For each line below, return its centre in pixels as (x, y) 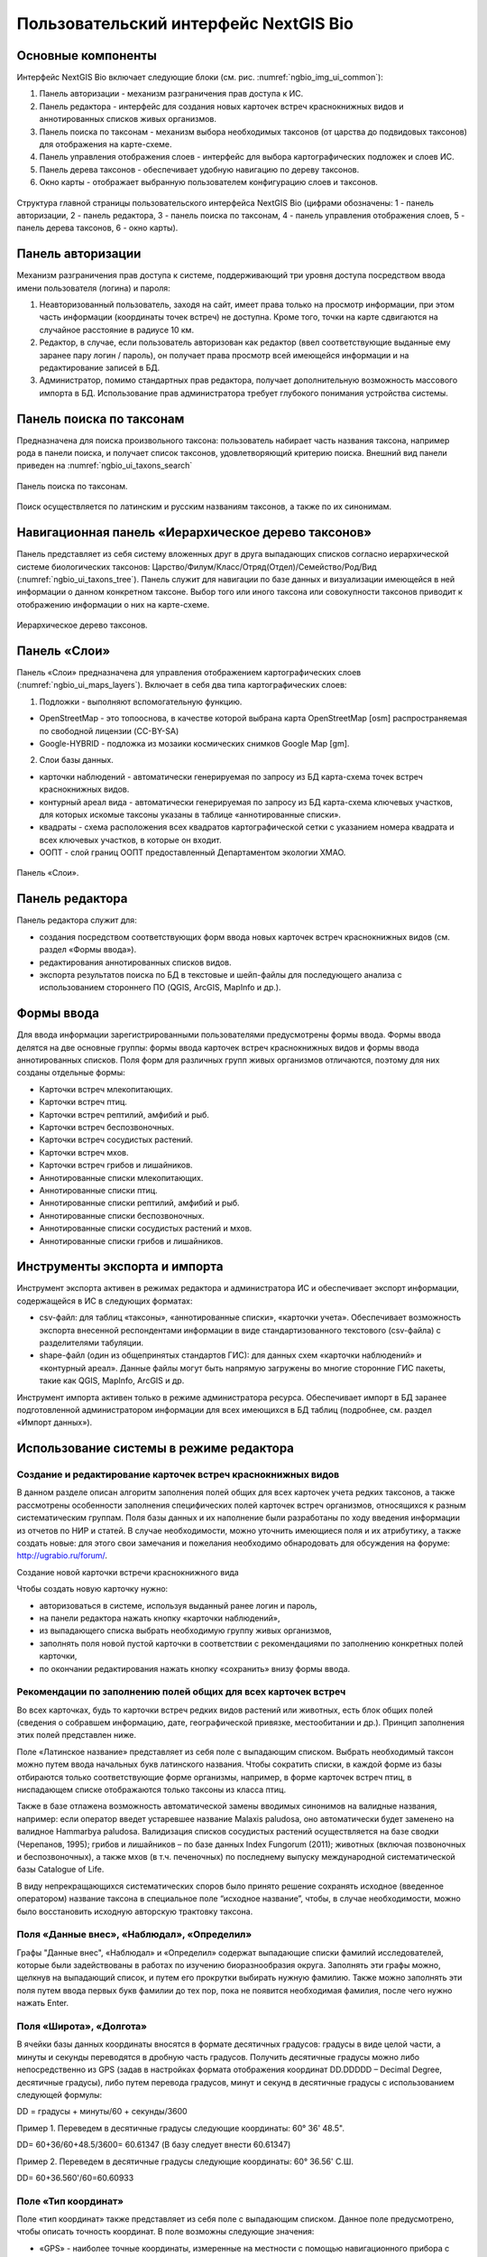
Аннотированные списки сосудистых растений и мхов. (146, 1229)
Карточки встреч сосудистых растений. (116, 1140)
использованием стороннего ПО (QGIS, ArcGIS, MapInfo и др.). (160, 988)
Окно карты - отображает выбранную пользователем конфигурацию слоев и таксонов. (209, 182)
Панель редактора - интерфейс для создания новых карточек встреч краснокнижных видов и (222, 106)
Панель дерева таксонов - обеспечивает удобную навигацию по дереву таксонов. (199, 169)
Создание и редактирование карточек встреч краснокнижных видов (178, 1474)
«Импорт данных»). (55, 1423)
